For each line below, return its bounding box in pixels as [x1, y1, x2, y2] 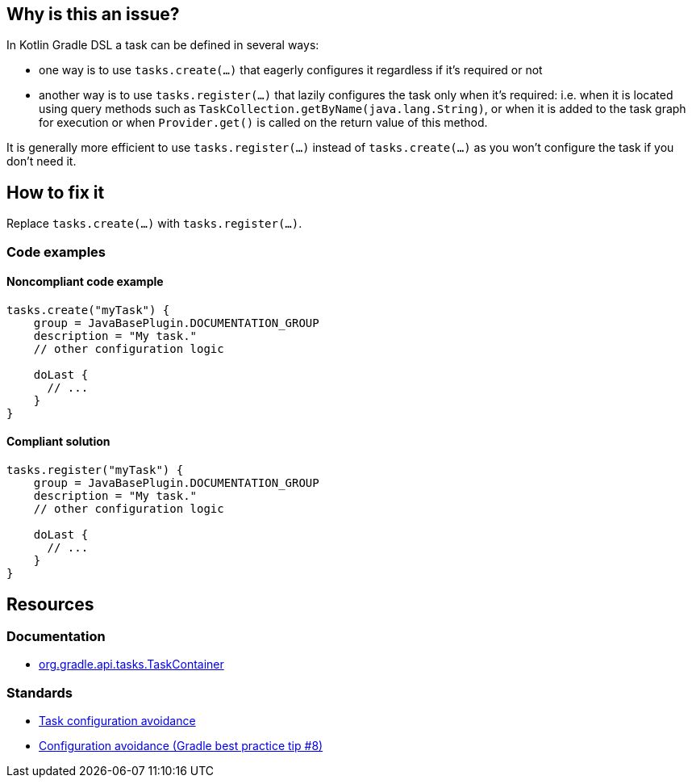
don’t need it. [6, 154, 77, 169]
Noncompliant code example [6, 275, 164, 289]
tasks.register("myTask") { [6, 463, 184, 477]
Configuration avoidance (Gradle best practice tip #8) [39, 739, 323, 753]
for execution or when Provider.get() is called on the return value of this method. [39, 115, 488, 130]
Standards [6, 684, 73, 701]
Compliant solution [6, 434, 110, 449]
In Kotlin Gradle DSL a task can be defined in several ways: [6, 38, 319, 52]
